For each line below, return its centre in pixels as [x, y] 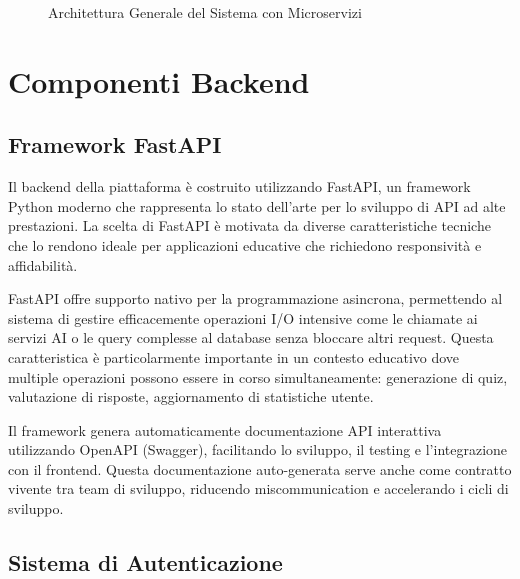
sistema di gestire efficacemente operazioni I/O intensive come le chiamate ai [243, 317]
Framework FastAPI [115, 144]
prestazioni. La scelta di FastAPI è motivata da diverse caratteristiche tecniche [249, 225]
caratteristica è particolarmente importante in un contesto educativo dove [234, 356]
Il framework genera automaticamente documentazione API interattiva [225, 429]
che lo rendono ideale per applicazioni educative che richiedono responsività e [245, 244]
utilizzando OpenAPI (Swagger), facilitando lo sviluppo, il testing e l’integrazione [258, 449]
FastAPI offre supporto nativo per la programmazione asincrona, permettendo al [255, 298]
